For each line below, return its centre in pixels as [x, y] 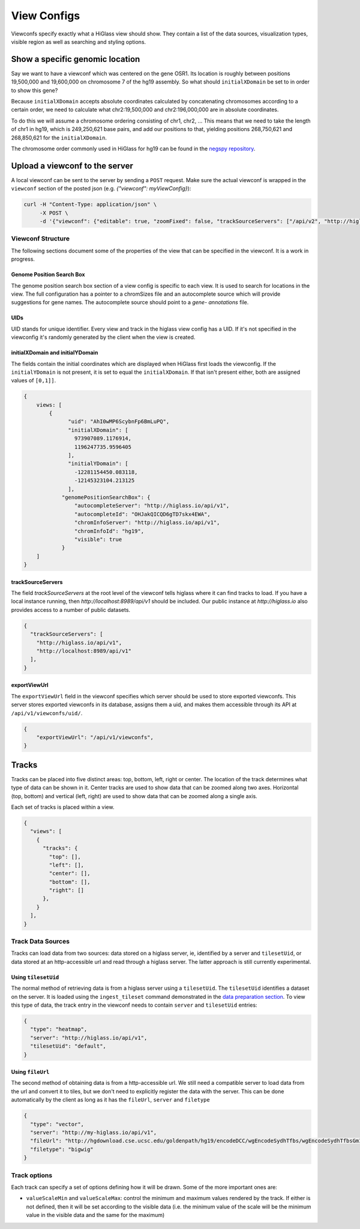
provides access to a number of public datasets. [71, 609]
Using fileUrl [30, 1072]
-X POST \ [54, 213]
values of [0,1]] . [34, 380]
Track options [32, 1175]
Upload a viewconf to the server [72, 166]
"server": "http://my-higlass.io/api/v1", [94, 1133]
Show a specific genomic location [76, 59]
